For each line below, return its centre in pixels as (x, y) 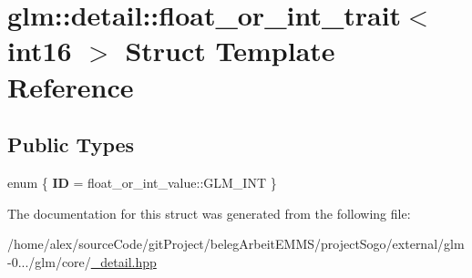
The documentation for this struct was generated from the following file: (209, 213)
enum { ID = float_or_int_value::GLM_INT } (142, 182)
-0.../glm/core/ (49, 261)
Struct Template (230, 51)
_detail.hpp (123, 261)
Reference (71, 86)
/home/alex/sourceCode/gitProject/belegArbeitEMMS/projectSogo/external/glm (236, 244)
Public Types (71, 144)
